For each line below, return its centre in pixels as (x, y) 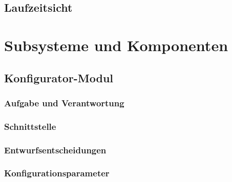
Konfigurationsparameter (57, 173)
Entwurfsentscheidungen (55, 150)
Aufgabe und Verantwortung (64, 103)
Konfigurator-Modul (59, 77)
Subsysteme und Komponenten (116, 45)
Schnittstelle (30, 126)
